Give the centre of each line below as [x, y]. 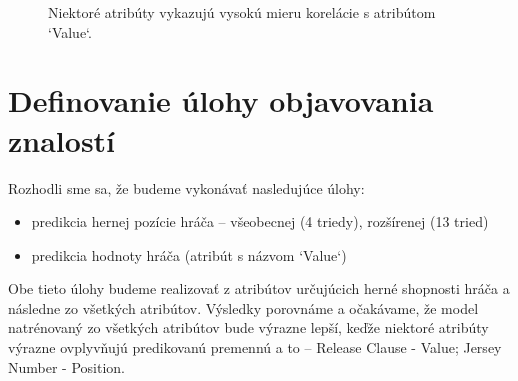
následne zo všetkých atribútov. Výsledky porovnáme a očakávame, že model [243, 307]
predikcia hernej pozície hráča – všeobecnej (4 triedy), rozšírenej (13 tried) [260, 221]
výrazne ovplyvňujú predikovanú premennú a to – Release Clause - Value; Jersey [255, 347]
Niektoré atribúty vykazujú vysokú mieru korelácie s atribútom [242, 12]
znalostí [62, 139]
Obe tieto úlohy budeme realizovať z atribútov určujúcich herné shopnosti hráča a [259, 288]
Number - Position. [66, 366]
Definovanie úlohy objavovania [221, 100]
